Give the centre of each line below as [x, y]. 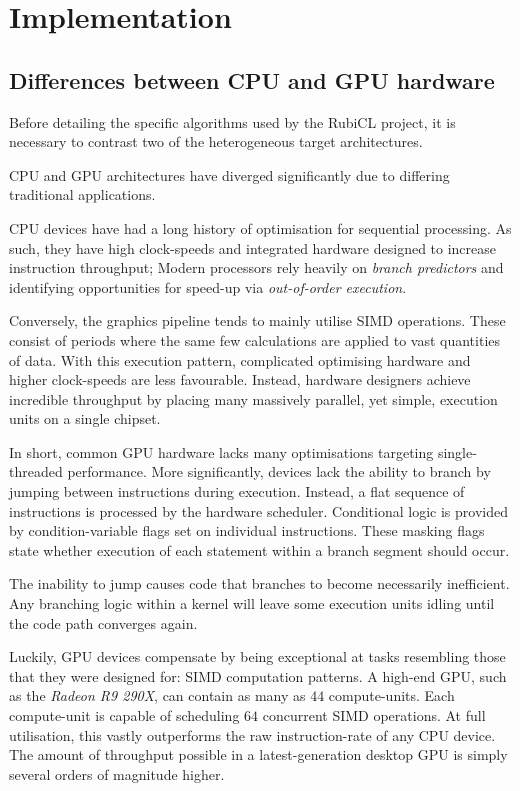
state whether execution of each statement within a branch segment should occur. [259, 549]
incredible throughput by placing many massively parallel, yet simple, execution [253, 398]
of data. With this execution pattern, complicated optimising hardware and [240, 359]
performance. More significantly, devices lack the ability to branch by [279, 471]
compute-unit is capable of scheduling [124, 715]
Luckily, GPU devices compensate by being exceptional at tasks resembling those [257, 656]
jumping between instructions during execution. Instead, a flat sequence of [237, 491]
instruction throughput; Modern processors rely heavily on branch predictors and [256, 267]
